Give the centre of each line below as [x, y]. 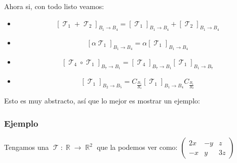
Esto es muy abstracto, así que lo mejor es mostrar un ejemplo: [102, 101]
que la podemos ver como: [137, 147]
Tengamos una [27, 147]
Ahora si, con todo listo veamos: [54, 6]
